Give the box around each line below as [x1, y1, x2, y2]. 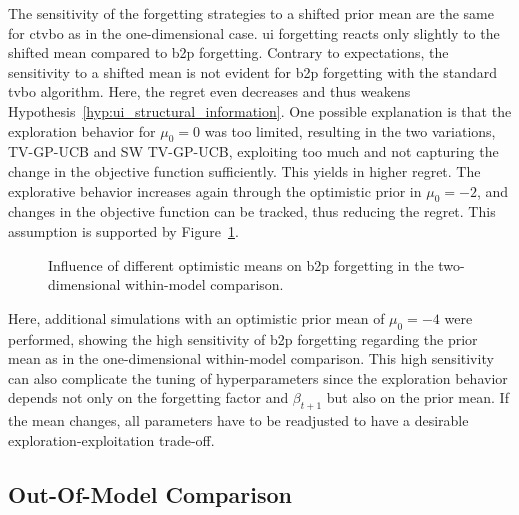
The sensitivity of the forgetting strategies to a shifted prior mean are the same [8, 3, 494, 23]
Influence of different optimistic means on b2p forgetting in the [48, 254, 434, 275]
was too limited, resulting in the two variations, [204, 120, 496, 141]
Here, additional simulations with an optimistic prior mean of [8, 307, 385, 328]
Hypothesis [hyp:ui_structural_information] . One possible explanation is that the [8, 100, 512, 121]
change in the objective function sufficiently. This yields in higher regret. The [8, 160, 481, 181]
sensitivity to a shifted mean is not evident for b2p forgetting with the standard [8, 61, 497, 82]
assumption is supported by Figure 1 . [8, 220, 239, 241]
